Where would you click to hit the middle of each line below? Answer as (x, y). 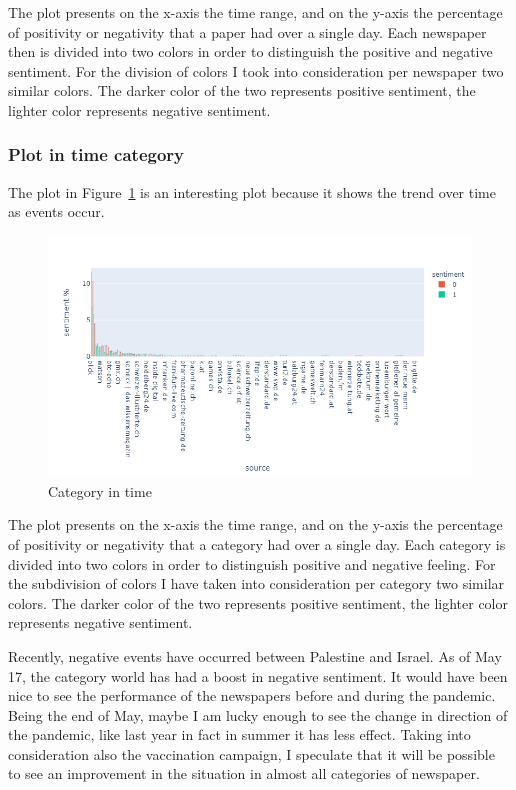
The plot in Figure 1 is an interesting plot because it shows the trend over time (252, 191)
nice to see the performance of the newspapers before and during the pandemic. (252, 695)
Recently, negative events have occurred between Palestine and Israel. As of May (255, 655)
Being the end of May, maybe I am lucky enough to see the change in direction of (258, 714)
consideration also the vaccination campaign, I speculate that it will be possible (251, 753)
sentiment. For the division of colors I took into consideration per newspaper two (256, 70)
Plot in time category (96, 154)
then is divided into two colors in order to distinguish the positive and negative (250, 51)
